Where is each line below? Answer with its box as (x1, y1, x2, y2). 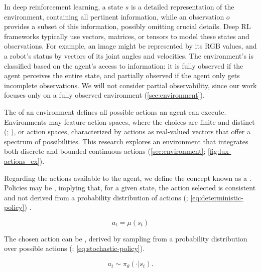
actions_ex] (4, 155, 40, 166)
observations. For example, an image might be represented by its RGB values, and (4, 41, 257, 51)
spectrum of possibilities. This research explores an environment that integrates (4, 136, 248, 146)
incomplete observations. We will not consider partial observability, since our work (4, 80, 257, 90)
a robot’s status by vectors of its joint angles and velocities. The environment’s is (4, 50, 253, 61)
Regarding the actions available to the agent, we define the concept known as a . (4, 172, 251, 183)
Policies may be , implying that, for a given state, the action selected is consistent (4, 182, 256, 193)
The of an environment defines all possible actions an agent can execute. (4, 106, 226, 117)
